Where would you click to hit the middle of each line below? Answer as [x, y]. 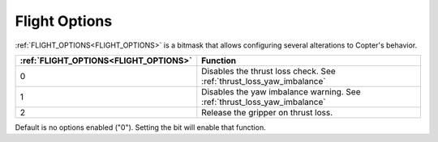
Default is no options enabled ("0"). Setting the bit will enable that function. [141, 127]
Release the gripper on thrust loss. [267, 112]
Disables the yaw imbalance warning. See [281, 91]
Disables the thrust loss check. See [268, 71]
